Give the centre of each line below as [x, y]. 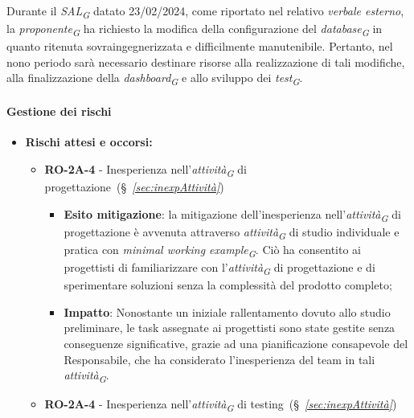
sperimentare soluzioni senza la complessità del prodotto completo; [228, 285]
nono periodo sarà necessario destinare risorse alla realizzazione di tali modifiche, [206, 61]
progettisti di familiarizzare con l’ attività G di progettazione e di [219, 268]
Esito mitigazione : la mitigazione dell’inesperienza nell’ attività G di [232, 215]
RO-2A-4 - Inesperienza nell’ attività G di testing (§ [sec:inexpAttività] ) [221, 405]
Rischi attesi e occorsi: [89, 142]
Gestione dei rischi [59, 111]
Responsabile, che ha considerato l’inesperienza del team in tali [219, 359]
